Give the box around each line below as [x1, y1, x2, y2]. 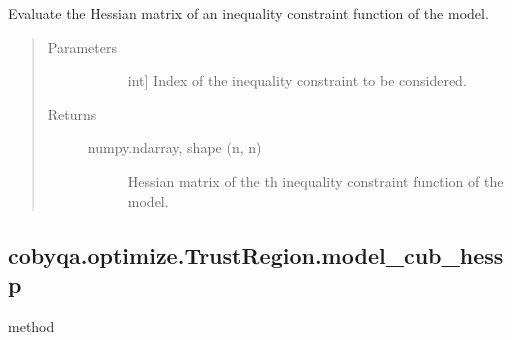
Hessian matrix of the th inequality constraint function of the [127, 170, 504, 191]
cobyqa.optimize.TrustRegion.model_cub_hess [8, 239, 504, 270]
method [8, 315, 55, 336]
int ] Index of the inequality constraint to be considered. [127, 70, 467, 91]
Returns [47, 103, 97, 124]
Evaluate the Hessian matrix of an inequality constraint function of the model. [8, 3, 489, 23]
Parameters [47, 36, 117, 57]
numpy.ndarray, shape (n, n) [87, 137, 262, 158]
